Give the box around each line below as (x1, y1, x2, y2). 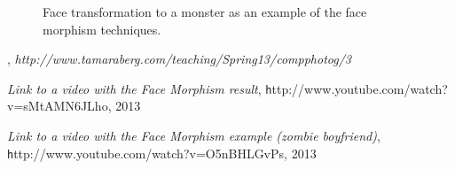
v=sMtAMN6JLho (7, 96, 108, 115)
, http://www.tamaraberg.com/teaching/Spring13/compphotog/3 (7, 50, 351, 68)
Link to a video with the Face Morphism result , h (7, 79, 272, 97)
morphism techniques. (43, 19, 161, 38)
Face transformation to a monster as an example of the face (43, 3, 367, 20)
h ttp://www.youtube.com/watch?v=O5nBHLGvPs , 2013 (7, 143, 317, 162)
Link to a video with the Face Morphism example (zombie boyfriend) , (7, 127, 380, 145)
